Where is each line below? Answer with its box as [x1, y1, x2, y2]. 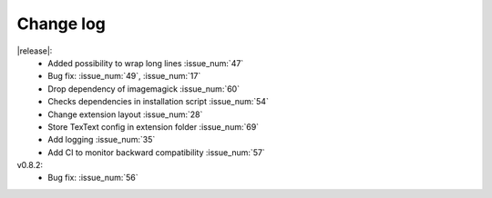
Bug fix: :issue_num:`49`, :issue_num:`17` [47, 71, 201, 82]
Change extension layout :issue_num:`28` [47, 109, 203, 120]
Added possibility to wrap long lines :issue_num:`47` [47, 57, 244, 68]
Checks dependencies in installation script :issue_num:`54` [47, 96, 269, 107]
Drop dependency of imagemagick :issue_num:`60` [47, 83, 241, 94]
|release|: [16, 45, 53, 56]
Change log [16, 14, 107, 34]
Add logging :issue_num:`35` [47, 134, 156, 145]
